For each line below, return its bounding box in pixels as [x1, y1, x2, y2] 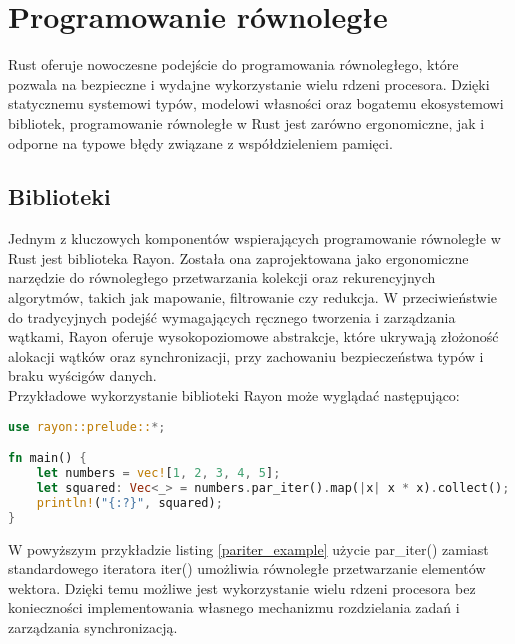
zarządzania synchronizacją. [8, 616, 178, 637]
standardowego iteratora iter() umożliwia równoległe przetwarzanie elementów [8, 558, 486, 579]
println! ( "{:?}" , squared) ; [36, 495, 223, 510]
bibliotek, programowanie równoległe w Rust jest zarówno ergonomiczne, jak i [8, 112, 485, 133]
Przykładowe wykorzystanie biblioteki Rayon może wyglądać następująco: [8, 385, 460, 406]
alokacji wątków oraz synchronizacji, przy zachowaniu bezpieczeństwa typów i [8, 345, 484, 366]
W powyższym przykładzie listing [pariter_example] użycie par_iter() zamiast [8, 538, 489, 559]
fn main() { [8, 451, 87, 466]
